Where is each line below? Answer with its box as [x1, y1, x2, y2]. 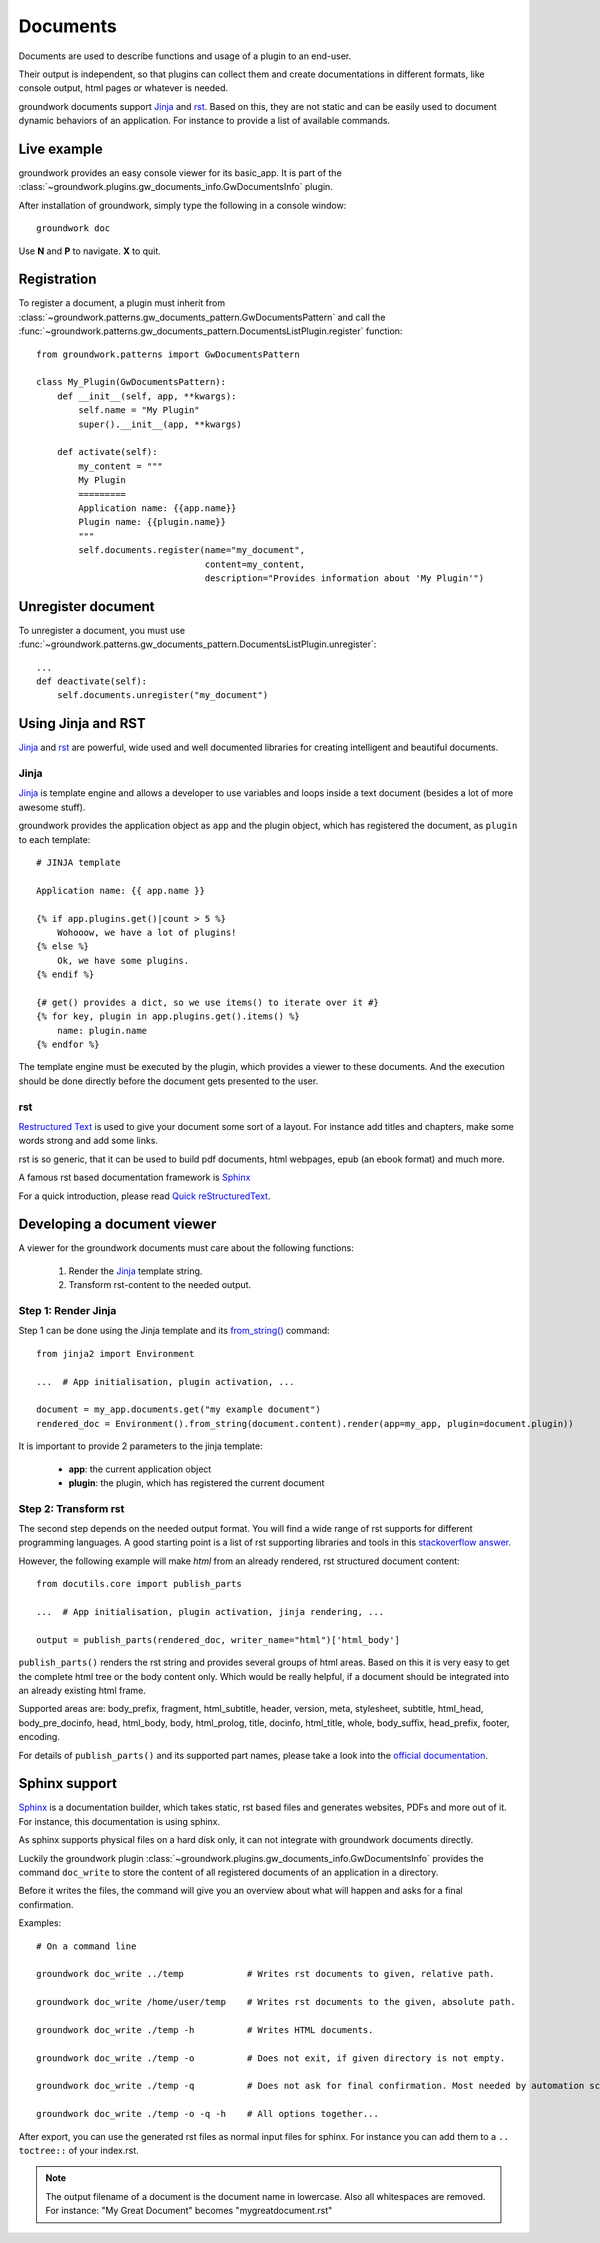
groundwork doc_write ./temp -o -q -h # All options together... [36, 2108, 379, 2120]
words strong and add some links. [18, 1135, 159, 1147]
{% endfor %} [36, 1039, 100, 1050]
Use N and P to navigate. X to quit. [18, 245, 162, 257]
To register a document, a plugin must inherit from [18, 297, 225, 309]
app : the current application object [68, 1463, 212, 1475]
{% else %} [36, 941, 90, 952]
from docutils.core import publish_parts [36, 1578, 242, 1590]
